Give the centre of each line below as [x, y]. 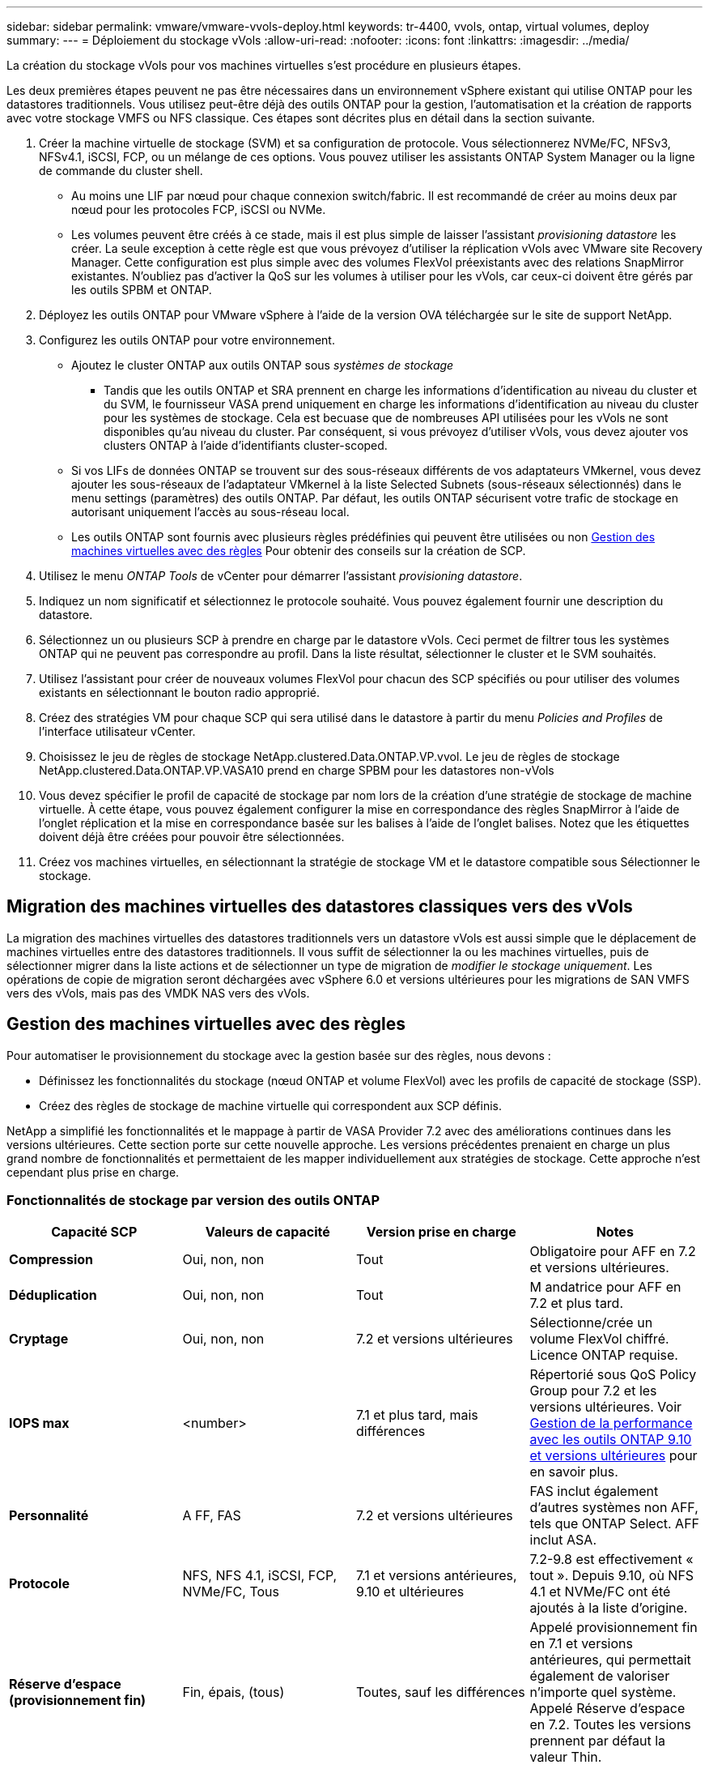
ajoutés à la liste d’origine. [609, 1608]
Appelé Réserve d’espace [607, 1709]
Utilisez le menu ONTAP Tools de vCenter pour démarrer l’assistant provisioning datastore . [281, 576]
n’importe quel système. [603, 1692]
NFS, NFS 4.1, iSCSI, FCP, [260, 1576]
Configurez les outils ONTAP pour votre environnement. [187, 340]
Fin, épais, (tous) [234, 1692]
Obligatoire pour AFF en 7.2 [613, 1252]
